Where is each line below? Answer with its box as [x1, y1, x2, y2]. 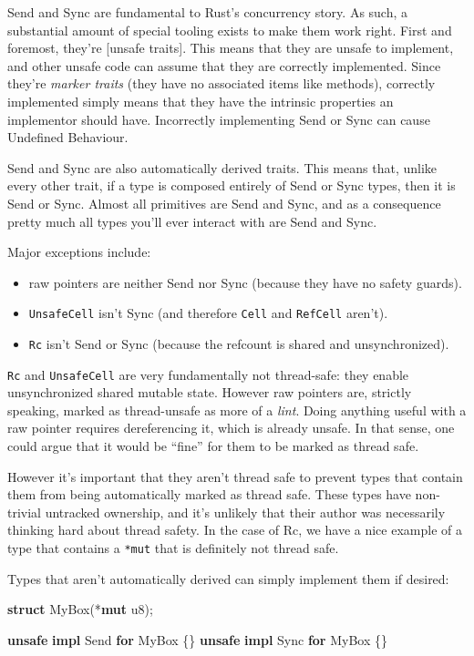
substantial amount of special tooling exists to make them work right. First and [7, 20, 452, 39]
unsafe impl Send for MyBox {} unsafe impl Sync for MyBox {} [7, 630, 387, 649]
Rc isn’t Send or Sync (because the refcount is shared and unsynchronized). [28, 333, 449, 353]
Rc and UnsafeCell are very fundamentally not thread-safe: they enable [7, 364, 409, 384]
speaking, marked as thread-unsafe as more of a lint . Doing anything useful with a [7, 400, 467, 419]
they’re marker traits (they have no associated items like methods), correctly [7, 74, 436, 93]
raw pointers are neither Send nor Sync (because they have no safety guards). [28, 272, 462, 292]
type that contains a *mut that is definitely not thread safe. [7, 538, 339, 558]
